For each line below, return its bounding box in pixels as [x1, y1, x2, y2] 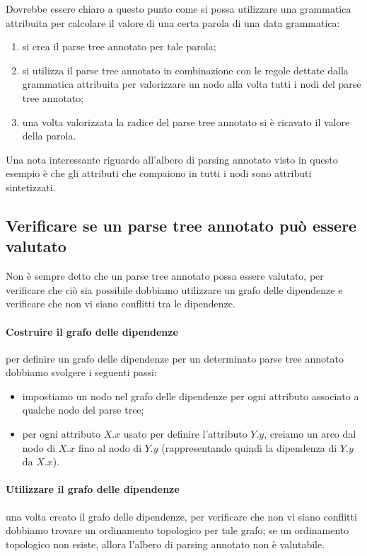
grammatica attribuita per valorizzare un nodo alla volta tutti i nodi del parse [22, 76, 361, 91]
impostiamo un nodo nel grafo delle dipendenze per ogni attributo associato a [22, 388, 359, 403]
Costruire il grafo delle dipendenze [6, 324, 178, 339]
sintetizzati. [6, 179, 56, 194]
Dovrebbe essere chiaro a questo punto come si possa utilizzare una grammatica [6, 1, 351, 16]
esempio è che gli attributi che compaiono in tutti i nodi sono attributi [6, 166, 312, 181]
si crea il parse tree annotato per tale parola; [22, 39, 216, 54]
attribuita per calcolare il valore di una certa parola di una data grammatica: [6, 15, 340, 30]
